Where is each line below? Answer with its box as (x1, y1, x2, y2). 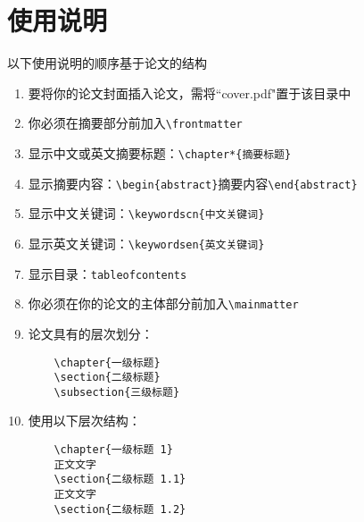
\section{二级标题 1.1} (54, 473, 186, 486)
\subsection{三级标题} (54, 385, 180, 399)
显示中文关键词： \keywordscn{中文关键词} (28, 204, 265, 223)
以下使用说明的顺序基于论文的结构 (7, 54, 207, 72)
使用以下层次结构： (28, 411, 141, 430)
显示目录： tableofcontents (28, 264, 187, 282)
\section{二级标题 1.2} (54, 502, 186, 516)
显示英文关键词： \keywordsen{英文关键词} (28, 233, 265, 252)
